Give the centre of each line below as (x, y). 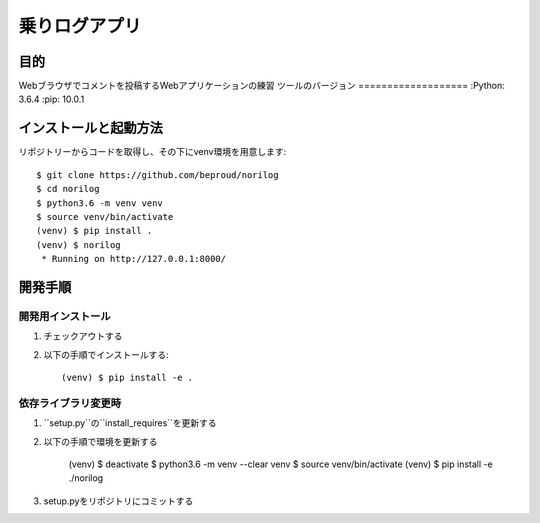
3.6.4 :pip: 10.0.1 (51, 99)
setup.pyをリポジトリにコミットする (118, 501)
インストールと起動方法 (91, 128)
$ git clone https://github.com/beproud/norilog (157, 174)
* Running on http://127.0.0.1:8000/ (134, 259)
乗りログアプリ (80, 26)
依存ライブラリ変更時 (70, 403)
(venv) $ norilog (78, 244)
